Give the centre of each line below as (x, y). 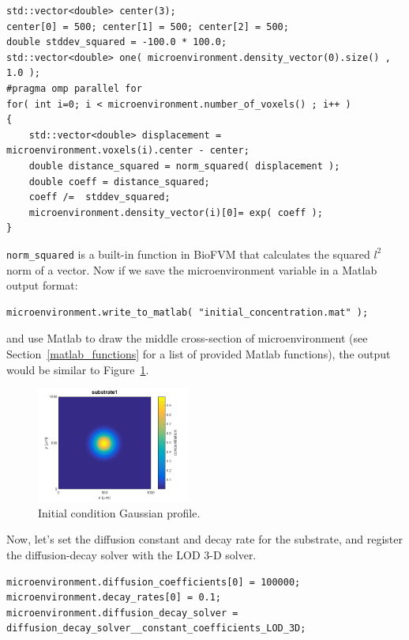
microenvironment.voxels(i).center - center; (128, 151)
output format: (42, 285)
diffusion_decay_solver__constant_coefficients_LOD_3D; (156, 629)
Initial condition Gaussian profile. (119, 512)
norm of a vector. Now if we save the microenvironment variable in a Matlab (192, 269)
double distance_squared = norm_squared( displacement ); (184, 166)
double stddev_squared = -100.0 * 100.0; (117, 42)
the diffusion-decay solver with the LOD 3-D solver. (131, 555)
